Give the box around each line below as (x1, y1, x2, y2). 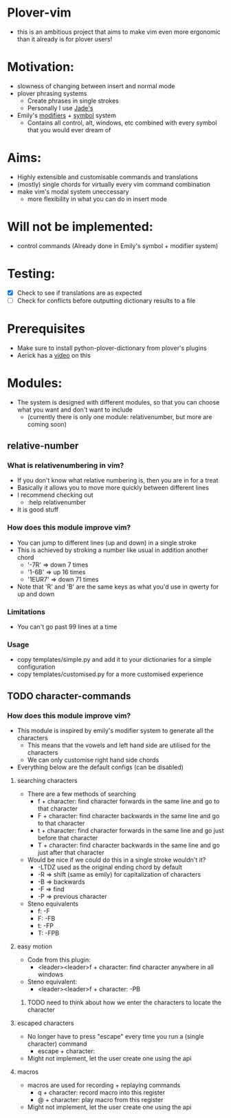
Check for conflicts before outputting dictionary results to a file (16, 296, 196, 305)
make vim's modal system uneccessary (16, 187, 129, 196)
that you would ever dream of (27, 125, 111, 134)
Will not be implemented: (7, 219, 153, 234)
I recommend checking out (16, 491, 94, 499)
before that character (37, 833, 98, 842)
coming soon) (27, 420, 67, 428)
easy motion (16, 942, 53, 951)
